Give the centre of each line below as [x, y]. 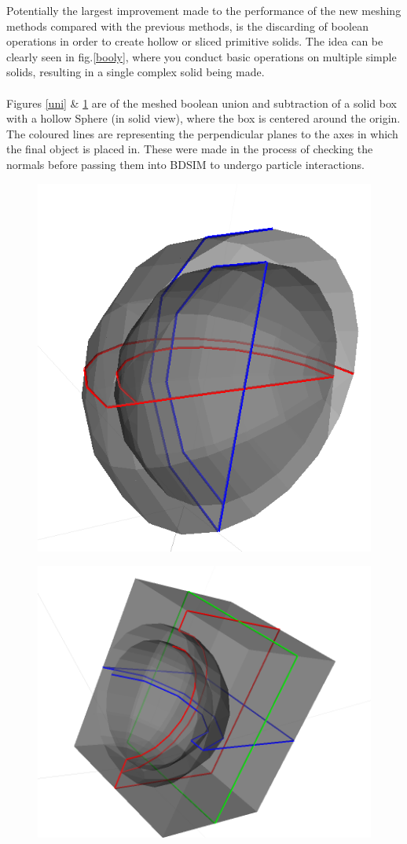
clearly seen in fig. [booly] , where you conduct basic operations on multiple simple [202, 56]
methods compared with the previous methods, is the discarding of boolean [187, 26]
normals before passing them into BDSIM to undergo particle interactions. [185, 164]
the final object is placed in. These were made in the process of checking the [190, 149]
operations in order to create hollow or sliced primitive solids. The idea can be [195, 41]
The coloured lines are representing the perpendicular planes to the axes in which [202, 133]
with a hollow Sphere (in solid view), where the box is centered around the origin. [203, 118]
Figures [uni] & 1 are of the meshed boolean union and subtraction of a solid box [202, 103]
